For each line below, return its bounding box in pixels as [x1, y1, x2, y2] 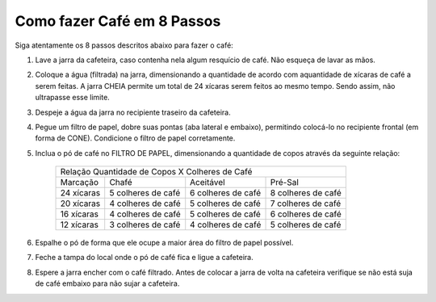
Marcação [60, 177, 99, 188]
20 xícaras [60, 198, 101, 209]
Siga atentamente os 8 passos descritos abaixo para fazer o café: [15, 40, 233, 50]
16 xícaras [60, 208, 99, 220]
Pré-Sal [270, 177, 299, 188]
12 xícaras [60, 219, 99, 230]
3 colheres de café [109, 219, 181, 230]
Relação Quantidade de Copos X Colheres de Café [60, 166, 253, 178]
